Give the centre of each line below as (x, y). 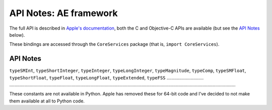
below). (17, 35)
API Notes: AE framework (63, 13)
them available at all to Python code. (47, 101)
